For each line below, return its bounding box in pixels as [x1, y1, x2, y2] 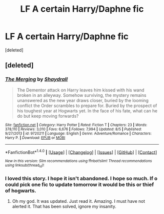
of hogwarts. [5, 187, 37, 194]
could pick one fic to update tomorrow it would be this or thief [5, 181, 154, 188]
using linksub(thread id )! [5, 163, 44, 169]
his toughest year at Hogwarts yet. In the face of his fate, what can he [17, 107, 158, 113]
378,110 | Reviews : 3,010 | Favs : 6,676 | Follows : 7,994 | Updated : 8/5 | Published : [5, 127, 142, 131]
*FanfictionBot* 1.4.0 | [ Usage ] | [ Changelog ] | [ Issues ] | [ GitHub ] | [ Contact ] [5, 148, 157, 155]
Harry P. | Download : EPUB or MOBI [5, 135, 65, 140]
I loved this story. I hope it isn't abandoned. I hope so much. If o [5, 175, 158, 182]
